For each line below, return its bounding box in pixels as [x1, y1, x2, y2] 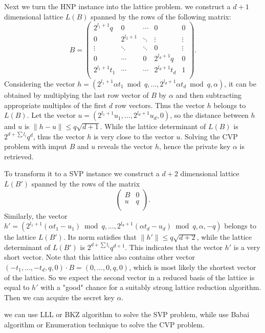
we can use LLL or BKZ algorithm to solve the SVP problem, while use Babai [4, 309, 250, 320]
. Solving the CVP [180, 131, 238, 141]
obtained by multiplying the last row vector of [4, 89, 149, 100]
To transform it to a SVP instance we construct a [4, 168, 160, 179]
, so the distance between [170, 110, 249, 120]
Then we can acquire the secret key [4, 292, 115, 302]
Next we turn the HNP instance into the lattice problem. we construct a [4, 1, 231, 11]
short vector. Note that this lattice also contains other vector [4, 252, 195, 262]
